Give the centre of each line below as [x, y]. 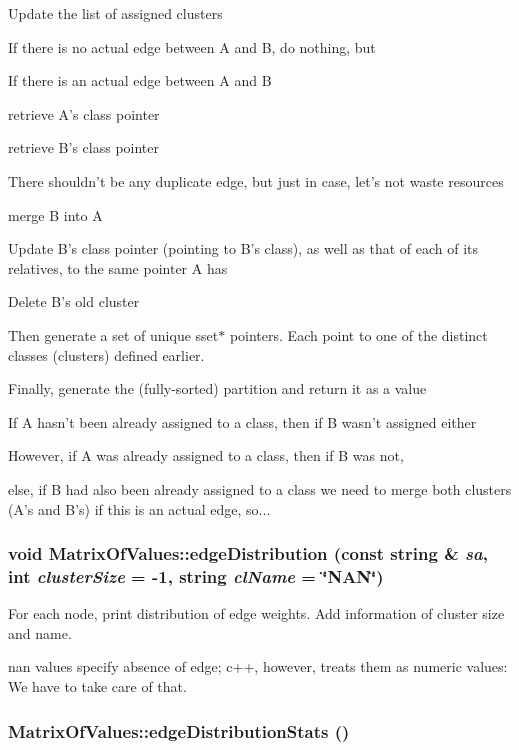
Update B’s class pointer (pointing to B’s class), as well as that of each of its [243, 248]
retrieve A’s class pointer [84, 113]
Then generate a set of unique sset [113, 334]
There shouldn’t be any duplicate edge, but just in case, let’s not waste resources [256, 180]
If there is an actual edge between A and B [140, 80]
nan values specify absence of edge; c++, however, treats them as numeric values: [258, 666]
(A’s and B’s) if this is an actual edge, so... [139, 508]
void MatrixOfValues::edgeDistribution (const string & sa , [248, 553]
